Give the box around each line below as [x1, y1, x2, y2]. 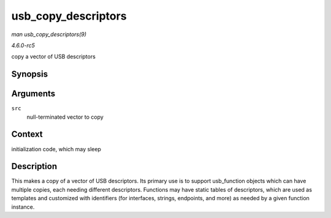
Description [11, 161, 58, 171]
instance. [11, 203, 35, 211]
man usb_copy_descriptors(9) [11, 31, 87, 38]
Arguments [11, 89, 56, 99]
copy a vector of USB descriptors [11, 53, 96, 61]
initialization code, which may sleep [11, 145, 101, 152]
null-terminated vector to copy [26, 113, 104, 121]
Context [11, 129, 43, 140]
